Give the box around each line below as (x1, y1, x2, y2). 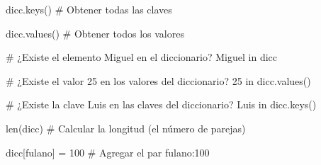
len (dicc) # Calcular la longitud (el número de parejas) (6, 120, 246, 135)
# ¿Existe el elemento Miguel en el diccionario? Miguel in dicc (6, 50, 277, 64)
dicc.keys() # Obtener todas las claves (6, 2, 172, 16)
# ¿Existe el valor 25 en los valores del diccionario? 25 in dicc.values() (6, 73, 311, 88)
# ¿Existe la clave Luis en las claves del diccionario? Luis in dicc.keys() (6, 97, 317, 112)
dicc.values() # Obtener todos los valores (6, 25, 184, 40)
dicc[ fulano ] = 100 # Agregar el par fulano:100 (6, 144, 210, 159)
